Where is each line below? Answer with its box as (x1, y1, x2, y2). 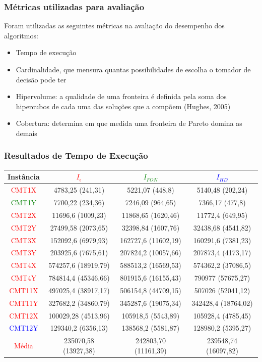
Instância (8, 171, 40, 182)
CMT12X (9, 310, 38, 321)
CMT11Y (9, 297, 38, 308)
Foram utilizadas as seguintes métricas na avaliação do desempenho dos (4, 20, 225, 31)
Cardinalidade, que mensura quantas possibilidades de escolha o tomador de (16, 64, 251, 74)
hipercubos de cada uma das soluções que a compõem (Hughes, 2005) (16, 101, 231, 111)
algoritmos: (4, 30, 38, 40)
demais (16, 127, 37, 138)
